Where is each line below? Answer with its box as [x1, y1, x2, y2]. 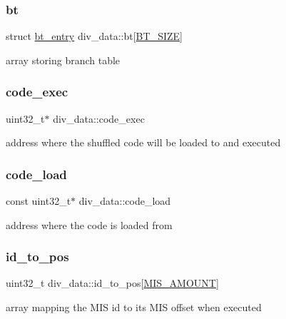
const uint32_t [6, 193, 71, 208]
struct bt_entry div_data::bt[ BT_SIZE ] [6, 29, 183, 44]
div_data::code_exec [53, 111, 145, 126]
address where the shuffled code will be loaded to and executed [6, 135, 281, 150]
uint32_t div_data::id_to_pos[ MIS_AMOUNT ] [6, 275, 219, 290]
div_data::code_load [78, 193, 171, 208]
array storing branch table [6, 52, 121, 67]
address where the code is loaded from [6, 217, 173, 232]
